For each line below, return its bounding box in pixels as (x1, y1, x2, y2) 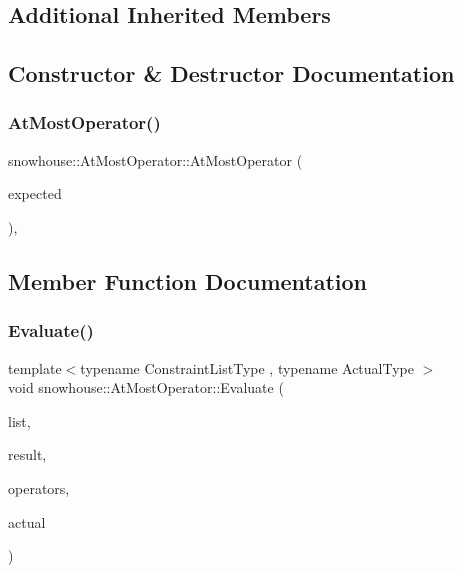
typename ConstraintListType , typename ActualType (80, 357, 414, 378)
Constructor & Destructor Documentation (8, 58, 455, 89)
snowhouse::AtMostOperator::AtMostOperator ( (8, 149, 303, 170)
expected (8, 183, 62, 204)
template (8, 357, 62, 378)
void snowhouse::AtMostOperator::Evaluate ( (8, 377, 284, 398)
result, (8, 444, 47, 465)
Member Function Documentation (8, 265, 368, 296)
